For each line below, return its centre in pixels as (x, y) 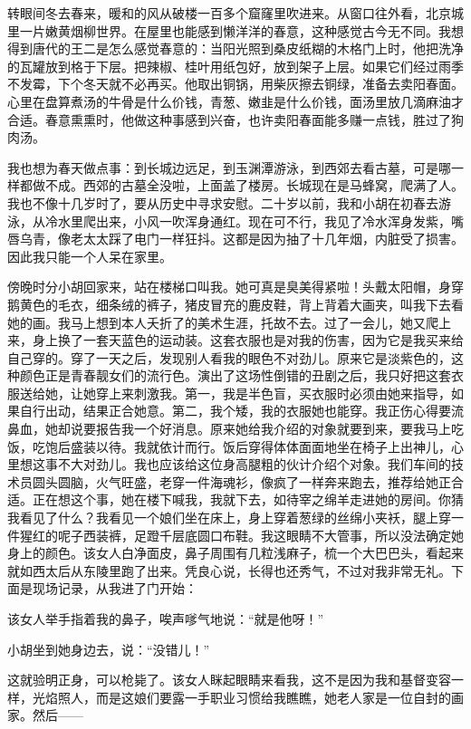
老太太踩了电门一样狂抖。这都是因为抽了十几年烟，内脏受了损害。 (267, 239)
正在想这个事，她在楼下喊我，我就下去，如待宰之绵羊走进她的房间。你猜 (248, 499)
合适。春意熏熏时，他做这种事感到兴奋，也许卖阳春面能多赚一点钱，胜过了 (229, 119)
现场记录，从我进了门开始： (115, 588)
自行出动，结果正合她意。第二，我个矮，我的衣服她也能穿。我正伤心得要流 (241, 411)
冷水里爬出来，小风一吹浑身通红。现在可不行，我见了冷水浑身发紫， (248, 221)
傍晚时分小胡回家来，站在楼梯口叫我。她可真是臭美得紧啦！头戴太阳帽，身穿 (235, 287)
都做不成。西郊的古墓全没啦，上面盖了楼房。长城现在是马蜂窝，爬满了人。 (241, 185)
